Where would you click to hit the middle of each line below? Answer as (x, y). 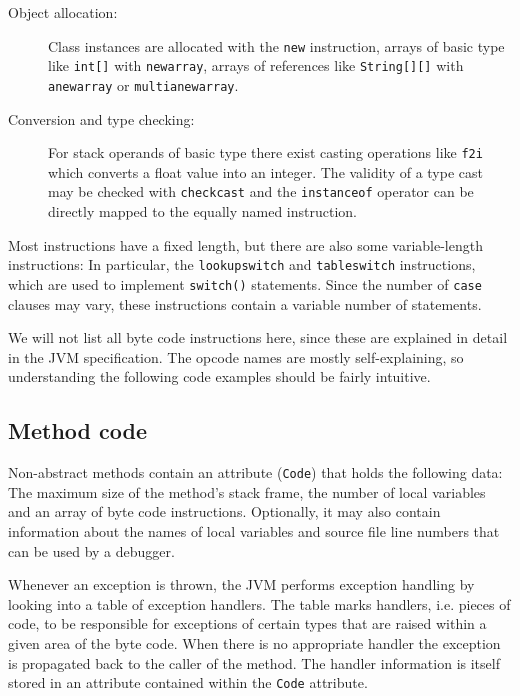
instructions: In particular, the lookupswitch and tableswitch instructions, (242, 264)
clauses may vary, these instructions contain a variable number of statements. (245, 303)
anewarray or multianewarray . (143, 84)
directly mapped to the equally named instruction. (202, 211)
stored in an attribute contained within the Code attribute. (188, 682)
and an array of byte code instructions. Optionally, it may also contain (224, 511)
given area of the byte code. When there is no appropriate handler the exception (254, 642)
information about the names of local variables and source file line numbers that (254, 530)
